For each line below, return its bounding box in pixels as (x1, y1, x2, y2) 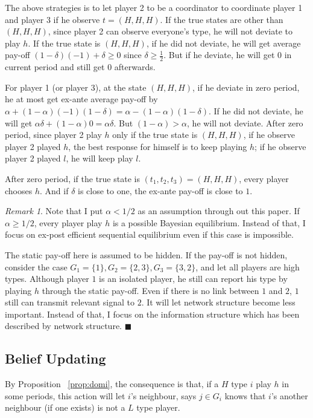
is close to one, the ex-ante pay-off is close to (78, 184, 243, 197)
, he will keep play (66, 152, 133, 165)
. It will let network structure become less (141, 296, 296, 309)
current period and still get (5, 60, 105, 73)
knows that (224, 389, 266, 402)
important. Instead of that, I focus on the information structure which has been (5, 307, 300, 320)
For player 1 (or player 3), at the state (5, 80, 147, 93)
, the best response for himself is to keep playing (68, 140, 247, 152)
